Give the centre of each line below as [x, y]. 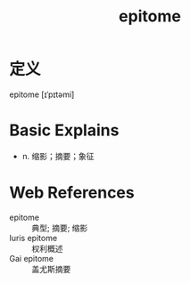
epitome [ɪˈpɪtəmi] [42, 94]
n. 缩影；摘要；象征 [58, 156]
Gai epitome [32, 258]
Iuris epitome [33, 238]
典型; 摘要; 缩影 [60, 228]
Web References [72, 193]
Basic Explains [64, 130]
